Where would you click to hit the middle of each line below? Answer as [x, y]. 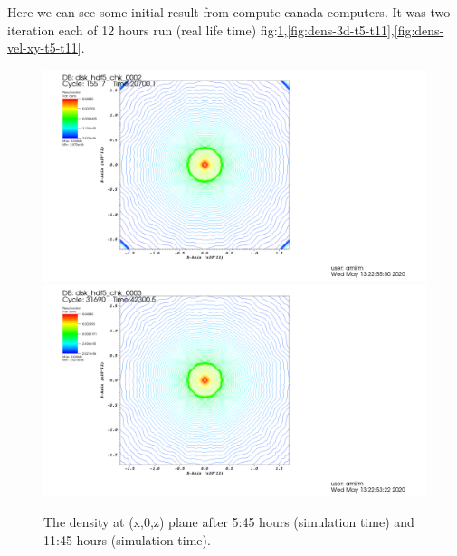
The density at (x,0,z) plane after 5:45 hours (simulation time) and [229, 522]
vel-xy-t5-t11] [44, 48]
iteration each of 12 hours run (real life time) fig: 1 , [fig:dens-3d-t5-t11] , [201, 29]
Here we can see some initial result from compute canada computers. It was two [229, 12]
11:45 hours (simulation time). [127, 539]
